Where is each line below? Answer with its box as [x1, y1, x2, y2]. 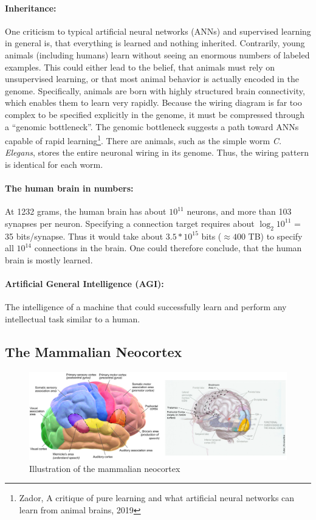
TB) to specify [248, 229, 303, 242]
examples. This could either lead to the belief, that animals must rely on [5, 60, 275, 73]
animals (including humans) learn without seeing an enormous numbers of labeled [5, 48, 310, 61]
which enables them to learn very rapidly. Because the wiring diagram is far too [5, 96, 302, 109]
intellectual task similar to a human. [5, 312, 140, 325]
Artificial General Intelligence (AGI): [5, 277, 164, 290]
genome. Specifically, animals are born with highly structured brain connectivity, [5, 84, 305, 97]
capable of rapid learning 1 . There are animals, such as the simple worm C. [5, 133, 282, 147]
